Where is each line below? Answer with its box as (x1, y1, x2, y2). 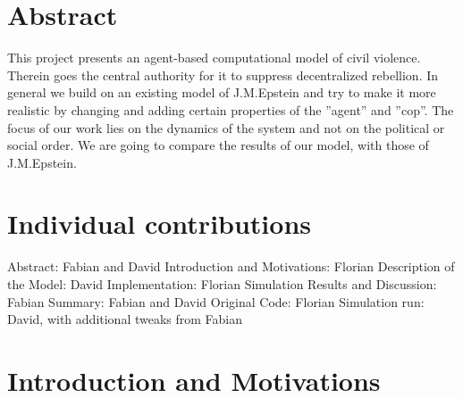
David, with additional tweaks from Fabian (7, 310, 243, 328)
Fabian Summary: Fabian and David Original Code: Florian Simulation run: (7, 292, 425, 311)
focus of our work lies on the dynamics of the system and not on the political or (7, 118, 445, 137)
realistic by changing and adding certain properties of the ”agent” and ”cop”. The (7, 100, 454, 119)
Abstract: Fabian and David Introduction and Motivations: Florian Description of (7, 257, 455, 276)
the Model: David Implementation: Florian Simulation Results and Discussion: (7, 275, 437, 293)
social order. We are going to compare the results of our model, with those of (7, 136, 429, 154)
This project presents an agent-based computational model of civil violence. (7, 48, 421, 67)
